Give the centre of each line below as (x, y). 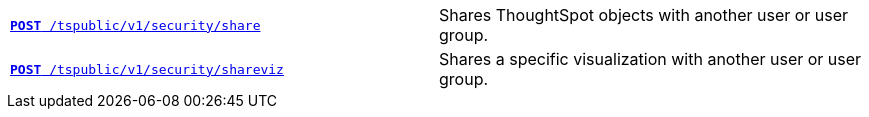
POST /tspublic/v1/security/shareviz (147, 69)
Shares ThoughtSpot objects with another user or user (644, 15)
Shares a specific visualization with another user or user (650, 59)
